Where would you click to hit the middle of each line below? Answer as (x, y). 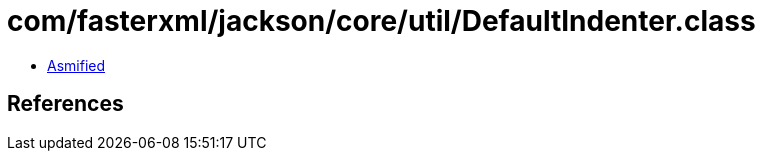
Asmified (76, 65)
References (65, 104)
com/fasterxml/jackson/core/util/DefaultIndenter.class (381, 21)
